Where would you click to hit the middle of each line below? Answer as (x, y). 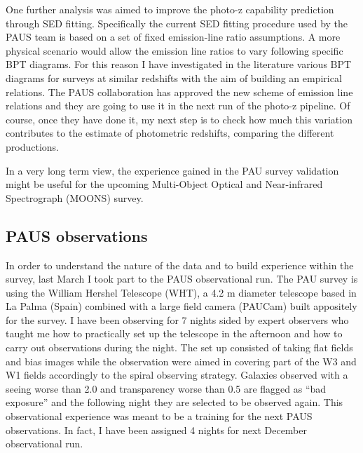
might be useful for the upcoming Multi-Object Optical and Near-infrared (164, 184)
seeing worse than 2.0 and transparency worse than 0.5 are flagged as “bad (166, 388)
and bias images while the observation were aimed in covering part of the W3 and (181, 361)
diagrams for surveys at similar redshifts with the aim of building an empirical (174, 77)
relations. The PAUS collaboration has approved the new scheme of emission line (179, 92)
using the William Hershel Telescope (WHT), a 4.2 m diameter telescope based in (181, 292)
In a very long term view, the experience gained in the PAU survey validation (172, 170)
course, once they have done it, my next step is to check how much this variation (179, 119)
